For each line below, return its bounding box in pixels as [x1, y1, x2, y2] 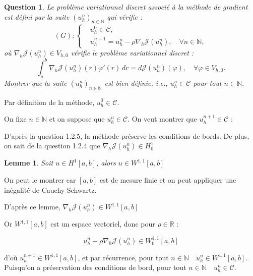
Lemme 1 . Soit [4, 157, 53, 168]
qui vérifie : [107, 11, 143, 22]
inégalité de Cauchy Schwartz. [4, 184, 97, 195]
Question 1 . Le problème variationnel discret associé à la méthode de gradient [4, 2, 248, 12]
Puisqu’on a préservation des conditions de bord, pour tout [4, 262, 186, 272]
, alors [96, 157, 116, 168]
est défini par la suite [4, 11, 70, 22]
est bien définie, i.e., [104, 77, 168, 88]
